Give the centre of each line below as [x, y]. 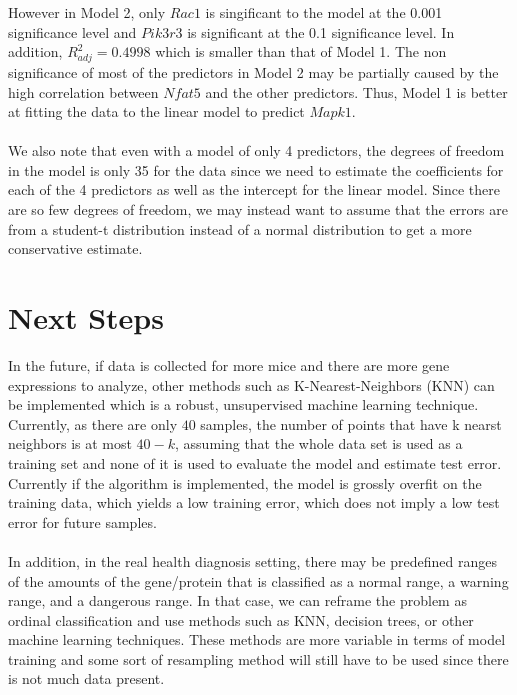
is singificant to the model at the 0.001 [324, 12]
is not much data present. [86, 678]
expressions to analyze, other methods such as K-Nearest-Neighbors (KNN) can [251, 384]
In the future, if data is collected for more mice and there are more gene [229, 364]
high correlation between [83, 91]
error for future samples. [82, 521]
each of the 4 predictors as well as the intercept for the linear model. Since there [254, 189]
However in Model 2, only [87, 12]
